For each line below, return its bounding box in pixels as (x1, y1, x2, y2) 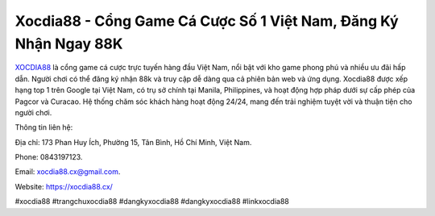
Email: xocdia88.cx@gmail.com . (14, 167, 121, 177)
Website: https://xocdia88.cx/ (14, 181, 113, 191)
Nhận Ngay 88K (14, 35, 123, 52)
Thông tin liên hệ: (14, 123, 73, 132)
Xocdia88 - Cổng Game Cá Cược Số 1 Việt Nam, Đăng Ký (14, 12, 399, 30)
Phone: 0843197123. (14, 152, 83, 162)
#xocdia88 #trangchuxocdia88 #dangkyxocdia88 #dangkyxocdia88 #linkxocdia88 (14, 197, 289, 206)
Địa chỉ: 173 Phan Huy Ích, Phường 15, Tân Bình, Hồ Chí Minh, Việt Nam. (14, 137, 252, 147)
